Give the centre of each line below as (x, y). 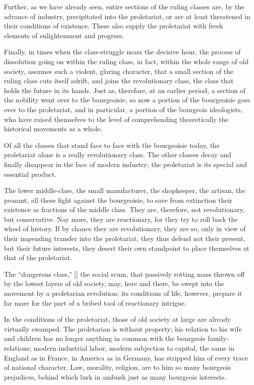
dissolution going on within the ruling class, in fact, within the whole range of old (126, 61)
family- (218, 338)
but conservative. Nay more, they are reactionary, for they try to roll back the (121, 219)
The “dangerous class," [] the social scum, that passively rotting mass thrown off (124, 274)
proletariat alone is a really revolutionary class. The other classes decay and (118, 155)
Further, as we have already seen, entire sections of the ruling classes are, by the (124, 6)
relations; (18, 348)
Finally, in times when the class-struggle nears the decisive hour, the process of (122, 52)
